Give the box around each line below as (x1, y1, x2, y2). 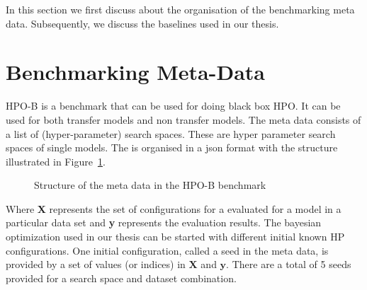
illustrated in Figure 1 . (6, 153, 106, 168)
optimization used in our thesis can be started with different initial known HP (6, 229, 345, 244)
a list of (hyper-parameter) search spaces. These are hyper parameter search (6, 126, 336, 141)
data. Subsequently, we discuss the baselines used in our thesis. (6, 16, 279, 30)
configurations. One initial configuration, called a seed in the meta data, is (6, 243, 329, 257)
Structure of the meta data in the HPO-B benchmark (34, 178, 266, 192)
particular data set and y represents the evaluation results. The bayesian (6, 215, 322, 230)
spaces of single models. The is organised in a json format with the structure (6, 140, 338, 155)
